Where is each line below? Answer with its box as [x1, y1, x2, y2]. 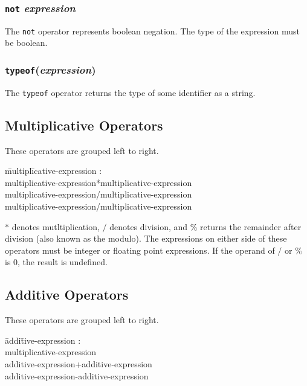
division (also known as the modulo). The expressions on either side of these [5, 232, 287, 245]
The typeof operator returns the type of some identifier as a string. [5, 86, 256, 98]
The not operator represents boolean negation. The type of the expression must [5, 24, 300, 37]
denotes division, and [109, 220, 188, 233]
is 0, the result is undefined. [5, 256, 108, 268]
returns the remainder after [200, 220, 302, 233]
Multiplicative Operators [5, 115, 163, 134]
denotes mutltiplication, [11, 220, 100, 233]
